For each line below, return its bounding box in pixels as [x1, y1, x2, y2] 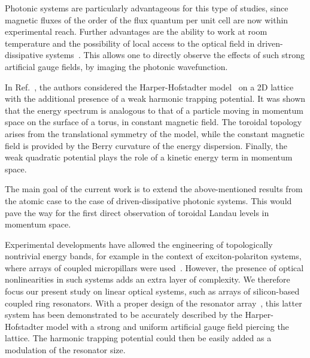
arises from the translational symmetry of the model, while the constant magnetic [5, 127, 305, 139]
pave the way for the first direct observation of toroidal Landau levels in [5, 206, 269, 219]
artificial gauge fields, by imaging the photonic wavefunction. [5, 60, 228, 72]
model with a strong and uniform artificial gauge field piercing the [46, 320, 289, 332]
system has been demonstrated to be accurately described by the [5, 308, 242, 321]
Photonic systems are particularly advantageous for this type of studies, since [5, 2, 288, 14]
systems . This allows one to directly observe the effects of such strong [45, 48, 305, 61]
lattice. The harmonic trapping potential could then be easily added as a [5, 332, 272, 344]
